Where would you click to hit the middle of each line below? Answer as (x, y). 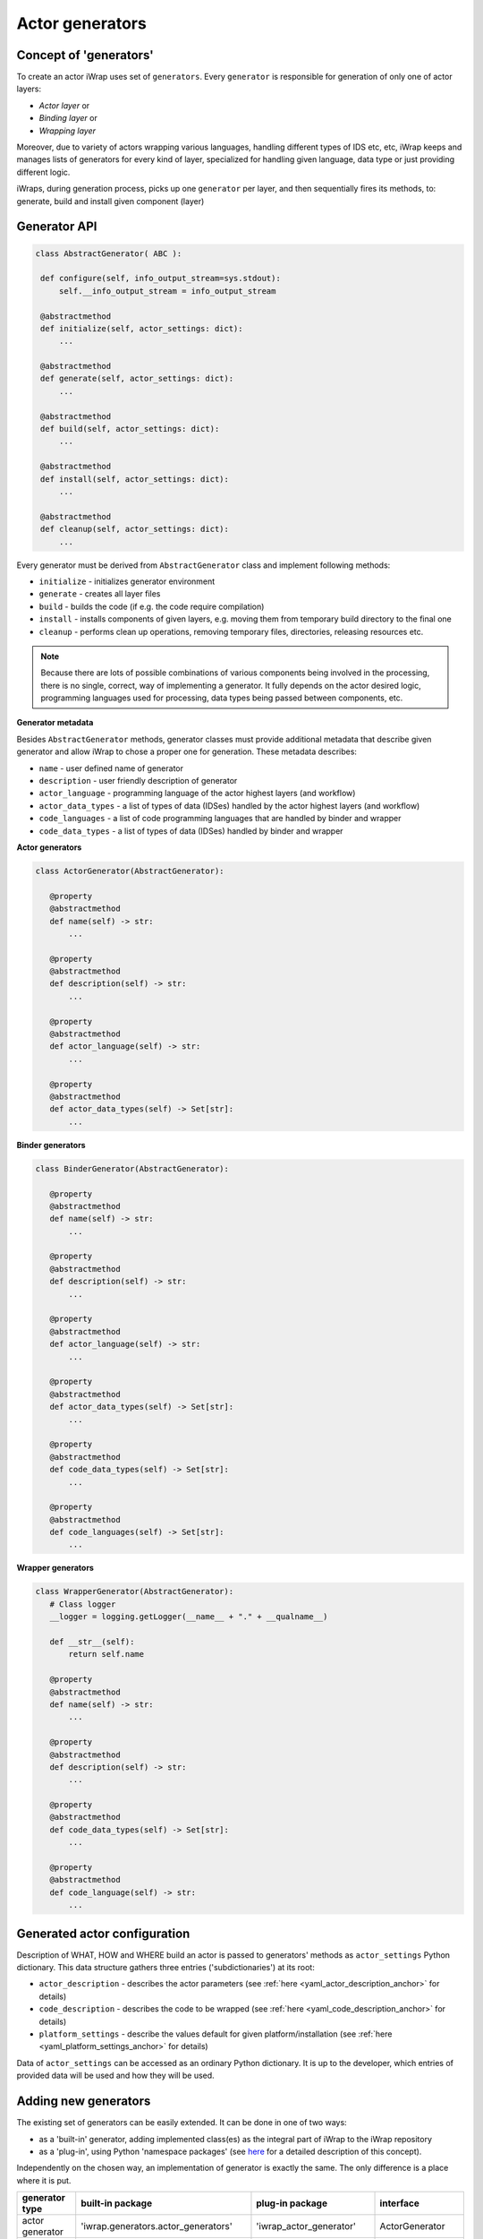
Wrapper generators (55, 1568)
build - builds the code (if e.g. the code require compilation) (152, 606)
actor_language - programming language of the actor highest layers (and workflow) (197, 794)
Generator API (57, 227)
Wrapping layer (68, 131)
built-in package (116, 2203)
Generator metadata (55, 723)
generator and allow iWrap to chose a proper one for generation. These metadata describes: (187, 751)
